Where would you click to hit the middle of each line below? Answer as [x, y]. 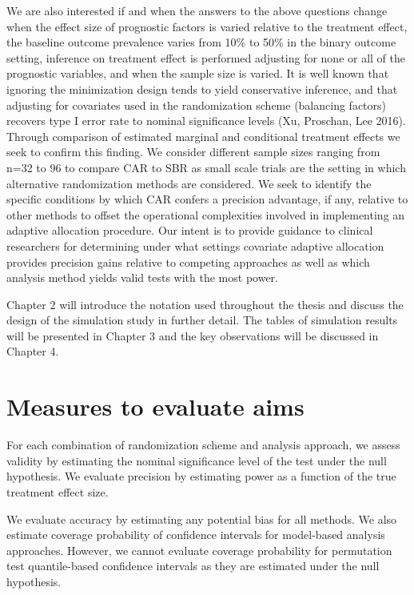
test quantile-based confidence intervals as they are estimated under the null [193, 566]
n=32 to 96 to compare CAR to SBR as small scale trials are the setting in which [206, 167]
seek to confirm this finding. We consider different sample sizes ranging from [193, 152]
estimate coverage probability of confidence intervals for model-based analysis [196, 535]
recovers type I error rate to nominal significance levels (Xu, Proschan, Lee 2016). [206, 121]
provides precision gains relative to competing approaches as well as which [188, 261]
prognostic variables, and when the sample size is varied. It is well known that [198, 73]
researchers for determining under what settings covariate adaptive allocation [195, 245]
